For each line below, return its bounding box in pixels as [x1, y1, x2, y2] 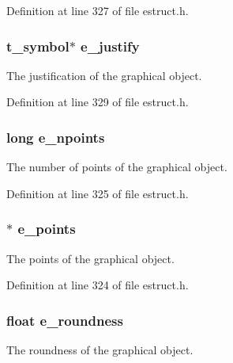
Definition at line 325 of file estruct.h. [6, 185, 189, 201]
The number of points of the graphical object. [6, 159, 227, 175]
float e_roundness [6, 310, 123, 330]
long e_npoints [6, 127, 105, 147]
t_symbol [6, 36, 70, 55]
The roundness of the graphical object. [6, 342, 194, 358]
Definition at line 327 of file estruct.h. [6, 2, 189, 18]
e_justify [81, 36, 140, 55]
